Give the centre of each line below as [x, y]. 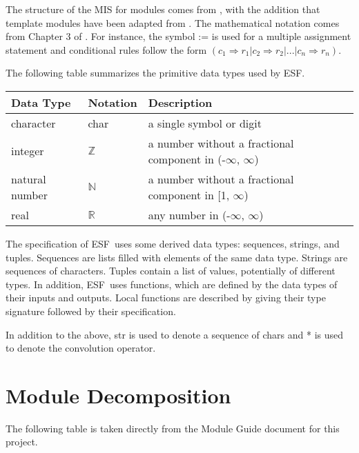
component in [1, [189, 194]
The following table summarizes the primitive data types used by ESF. [155, 73]
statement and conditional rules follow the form [106, 49]
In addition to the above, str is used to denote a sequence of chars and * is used [175, 334]
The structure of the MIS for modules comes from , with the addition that [163, 9]
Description [180, 102]
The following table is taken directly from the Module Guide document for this [173, 428]
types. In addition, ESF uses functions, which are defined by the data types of [172, 284]
